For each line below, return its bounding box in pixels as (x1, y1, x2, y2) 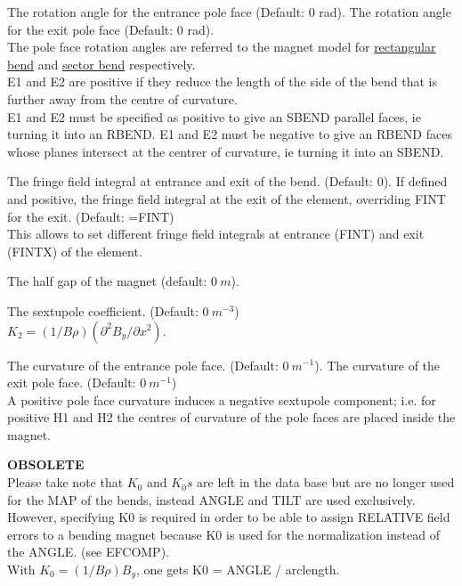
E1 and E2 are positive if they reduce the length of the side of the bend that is (7, 72, 437, 91)
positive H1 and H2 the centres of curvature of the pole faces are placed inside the (7, 408, 456, 427)
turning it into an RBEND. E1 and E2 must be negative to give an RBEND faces (7, 125, 452, 143)
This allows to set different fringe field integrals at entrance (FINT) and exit (7, 224, 425, 243)
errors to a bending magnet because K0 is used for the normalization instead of (7, 525, 440, 543)
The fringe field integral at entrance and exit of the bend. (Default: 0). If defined (7, 172, 448, 191)
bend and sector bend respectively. (7, 54, 196, 73)
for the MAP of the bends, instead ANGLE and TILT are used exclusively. (7, 490, 416, 509)
